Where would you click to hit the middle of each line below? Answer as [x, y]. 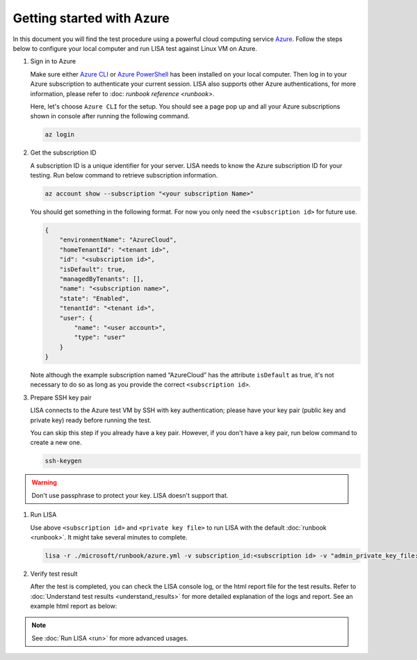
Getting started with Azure [91, 18]
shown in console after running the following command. [110, 116]
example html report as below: [74, 606]
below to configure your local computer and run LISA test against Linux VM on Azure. [135, 48]
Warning [44, 482]
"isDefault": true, [93, 269]
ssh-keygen [63, 461]
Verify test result [54, 574]
